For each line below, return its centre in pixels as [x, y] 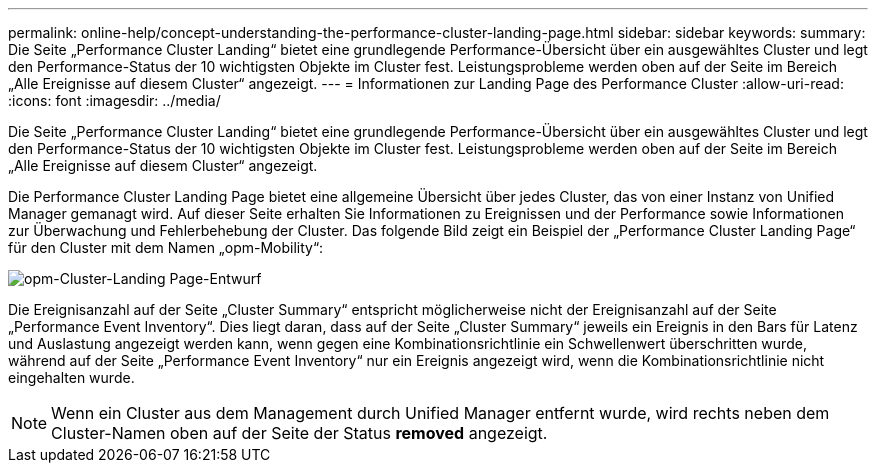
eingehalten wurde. [71, 377]
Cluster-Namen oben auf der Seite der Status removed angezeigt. [299, 433]
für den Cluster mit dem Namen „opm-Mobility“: [166, 247]
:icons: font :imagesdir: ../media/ [114, 100]
